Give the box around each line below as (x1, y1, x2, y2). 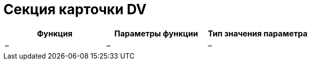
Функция (36, 28, 72, 38)
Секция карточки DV (3, 1, 147, 18)
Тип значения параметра (207, 28, 308, 38)
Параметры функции (114, 28, 198, 38)
